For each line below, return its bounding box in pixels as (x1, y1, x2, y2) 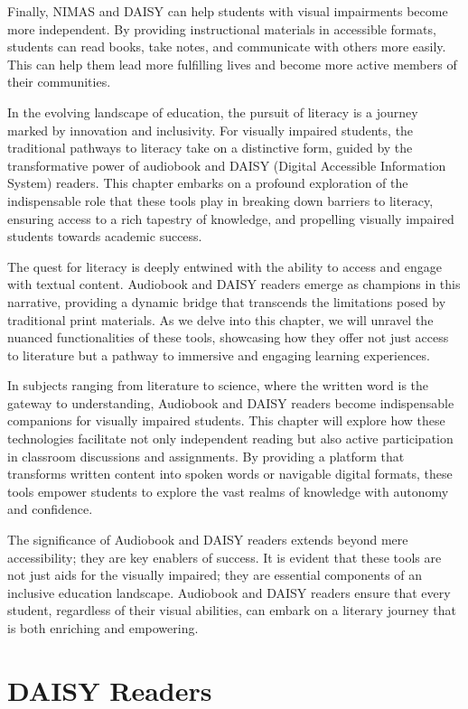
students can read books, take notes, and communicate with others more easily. (7, 37, 446, 56)
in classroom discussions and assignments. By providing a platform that (7, 446, 405, 465)
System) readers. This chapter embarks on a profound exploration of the (7, 173, 408, 192)
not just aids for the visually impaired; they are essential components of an (7, 565, 423, 584)
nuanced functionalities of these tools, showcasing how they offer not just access (7, 328, 449, 347)
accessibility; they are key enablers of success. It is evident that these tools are (7, 547, 442, 566)
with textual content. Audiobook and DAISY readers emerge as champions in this (7, 275, 461, 294)
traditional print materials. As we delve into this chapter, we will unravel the (7, 310, 434, 329)
